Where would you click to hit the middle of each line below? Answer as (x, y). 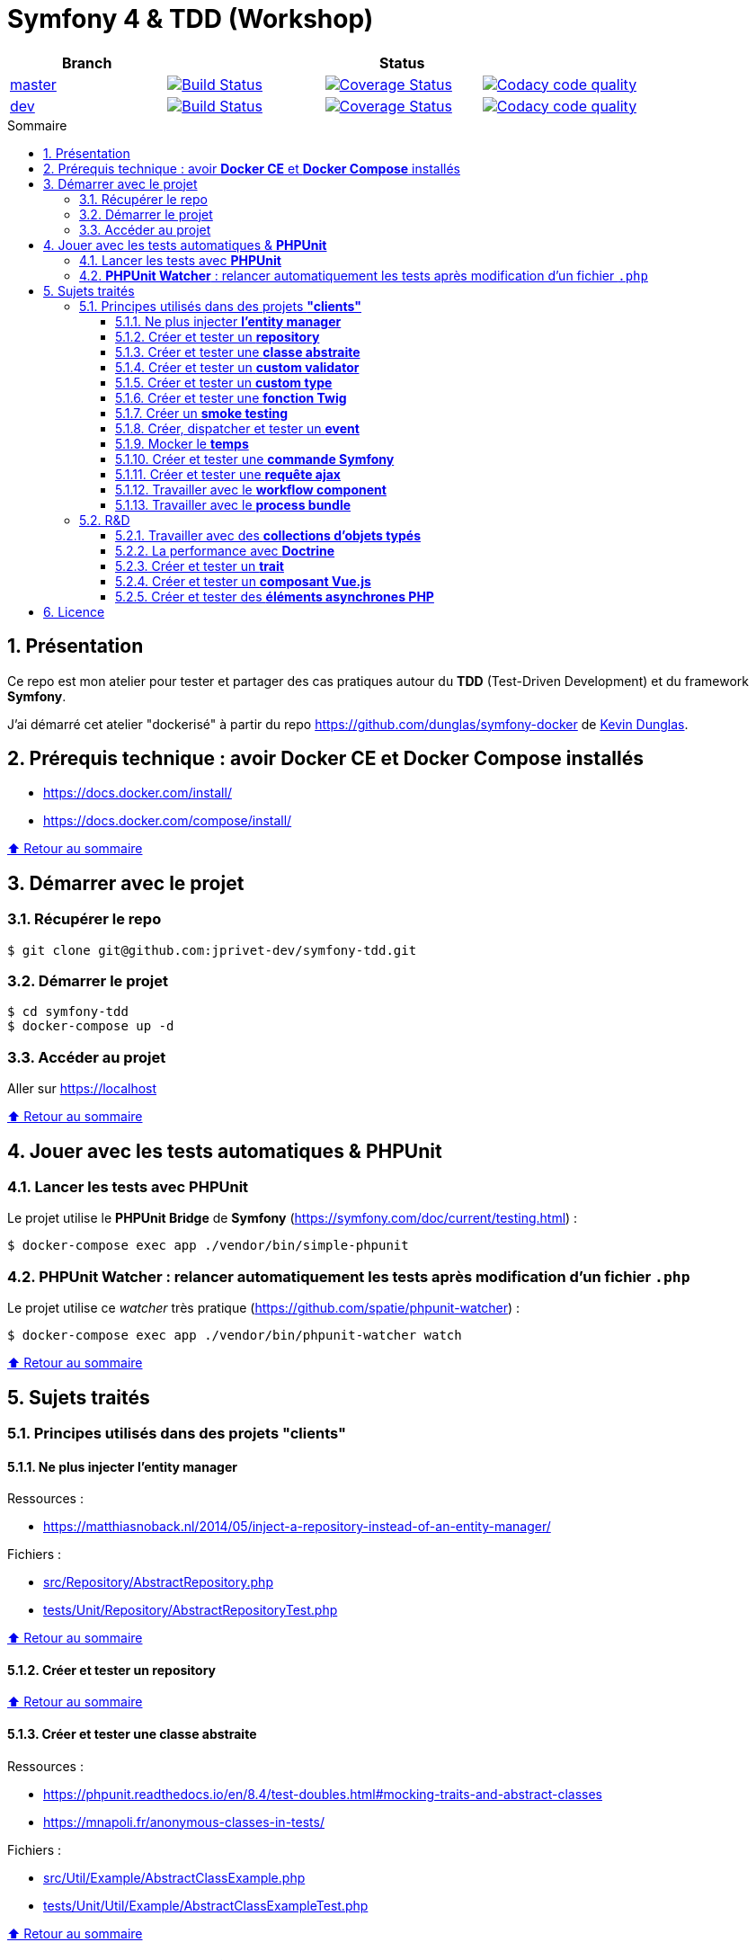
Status (402, 62)
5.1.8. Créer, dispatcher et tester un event (237, 428)
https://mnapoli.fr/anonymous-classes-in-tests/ (184, 1822)
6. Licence (74, 611)
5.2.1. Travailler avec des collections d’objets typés (268, 535)
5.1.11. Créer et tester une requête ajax (228, 474)
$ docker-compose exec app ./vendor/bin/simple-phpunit (208, 1246)
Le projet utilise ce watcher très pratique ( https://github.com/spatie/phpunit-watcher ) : (264, 1308)
